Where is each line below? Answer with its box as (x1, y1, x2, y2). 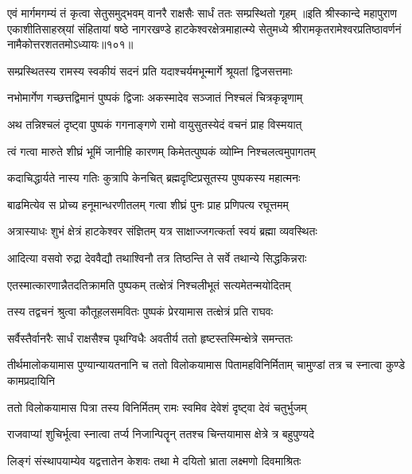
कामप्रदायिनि (7, 371, 55, 388)
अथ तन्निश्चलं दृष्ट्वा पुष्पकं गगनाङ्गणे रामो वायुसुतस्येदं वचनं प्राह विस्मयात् (7, 115, 302, 132)
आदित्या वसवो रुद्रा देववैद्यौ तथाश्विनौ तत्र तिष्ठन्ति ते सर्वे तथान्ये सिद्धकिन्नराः (7, 249, 307, 266)
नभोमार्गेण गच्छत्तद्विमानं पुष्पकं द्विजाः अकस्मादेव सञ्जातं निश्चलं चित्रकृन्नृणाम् (7, 89, 303, 106)
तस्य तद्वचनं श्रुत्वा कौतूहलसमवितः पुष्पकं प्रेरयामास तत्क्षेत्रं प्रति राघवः (7, 303, 273, 320)
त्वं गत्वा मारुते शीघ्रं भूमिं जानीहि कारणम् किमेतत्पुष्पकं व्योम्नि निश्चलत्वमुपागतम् (7, 142, 316, 159)
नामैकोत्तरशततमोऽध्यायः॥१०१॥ (7, 36, 134, 52)
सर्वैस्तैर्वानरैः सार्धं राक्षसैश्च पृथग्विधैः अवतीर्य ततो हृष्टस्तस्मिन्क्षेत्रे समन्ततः (7, 329, 293, 346)
